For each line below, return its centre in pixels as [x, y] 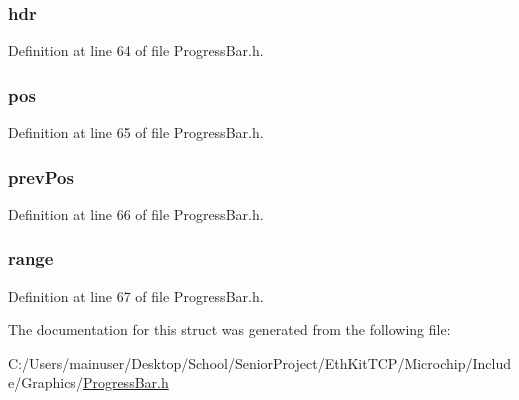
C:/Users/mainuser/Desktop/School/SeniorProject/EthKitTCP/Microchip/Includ [260, 362]
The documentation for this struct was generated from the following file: [229, 329]
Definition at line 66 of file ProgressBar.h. [136, 213]
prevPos [41, 176]
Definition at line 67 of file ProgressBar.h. [136, 295]
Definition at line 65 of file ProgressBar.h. [136, 132]
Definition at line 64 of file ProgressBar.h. [136, 50]
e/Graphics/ [45, 382]
